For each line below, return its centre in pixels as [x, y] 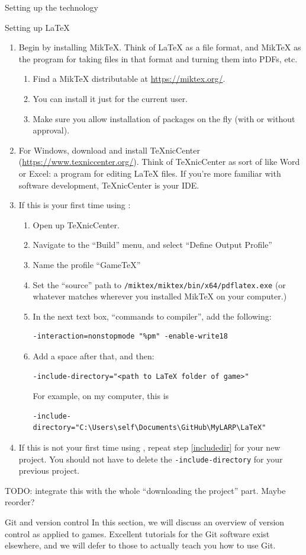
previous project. [49, 471]
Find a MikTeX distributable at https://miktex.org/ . [129, 79]
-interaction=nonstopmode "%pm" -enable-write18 [130, 336]
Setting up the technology [51, 7]
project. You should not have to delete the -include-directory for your [151, 459]
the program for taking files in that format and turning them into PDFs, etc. [158, 58]
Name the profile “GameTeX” [87, 264]
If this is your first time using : [75, 205]
